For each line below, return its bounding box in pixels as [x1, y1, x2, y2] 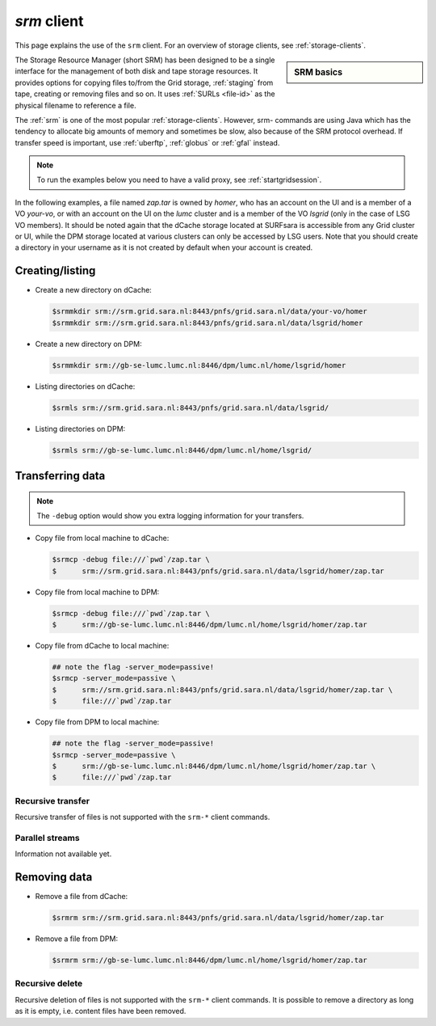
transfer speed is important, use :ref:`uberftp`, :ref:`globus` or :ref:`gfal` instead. [15, 137, 280, 147]
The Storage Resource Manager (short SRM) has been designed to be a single [15, 55, 275, 65]
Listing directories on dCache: [35, 381, 136, 391]
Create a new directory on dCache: [35, 285, 153, 295]
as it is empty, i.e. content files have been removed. [15, 1007, 187, 1016]
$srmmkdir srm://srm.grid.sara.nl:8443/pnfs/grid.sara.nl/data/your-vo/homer [52, 307, 367, 316]
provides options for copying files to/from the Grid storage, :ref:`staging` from [15, 78, 274, 87]
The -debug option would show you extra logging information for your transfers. [36, 510, 304, 521]
